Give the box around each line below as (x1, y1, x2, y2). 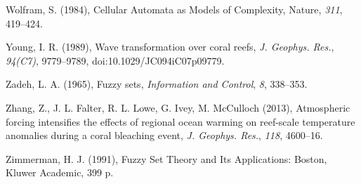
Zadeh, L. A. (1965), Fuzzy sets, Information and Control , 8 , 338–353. (6, 77, 308, 91)
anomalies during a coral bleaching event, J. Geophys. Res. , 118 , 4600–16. (6, 128, 323, 143)
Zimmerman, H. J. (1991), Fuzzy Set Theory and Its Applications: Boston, (6, 151, 327, 166)
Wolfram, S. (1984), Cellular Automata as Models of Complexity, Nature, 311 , (6, 2, 343, 16)
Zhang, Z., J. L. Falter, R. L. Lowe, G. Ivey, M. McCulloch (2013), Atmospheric (6, 100, 350, 114)
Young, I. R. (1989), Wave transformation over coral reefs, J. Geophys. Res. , (6, 39, 334, 54)
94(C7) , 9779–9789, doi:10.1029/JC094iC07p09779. (6, 53, 225, 67)
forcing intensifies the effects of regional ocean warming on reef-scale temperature (6, 114, 355, 129)
